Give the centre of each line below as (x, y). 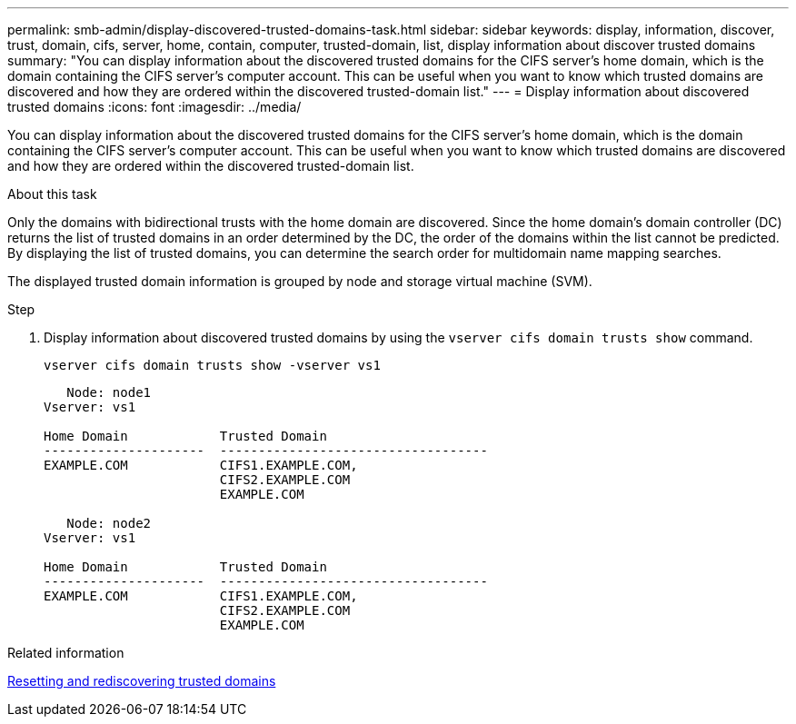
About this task (52, 194)
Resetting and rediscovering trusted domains (142, 681)
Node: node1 (109, 392)
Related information (66, 653)
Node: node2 (109, 523)
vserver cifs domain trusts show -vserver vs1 (212, 365)
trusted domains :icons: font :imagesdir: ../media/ (154, 107)
